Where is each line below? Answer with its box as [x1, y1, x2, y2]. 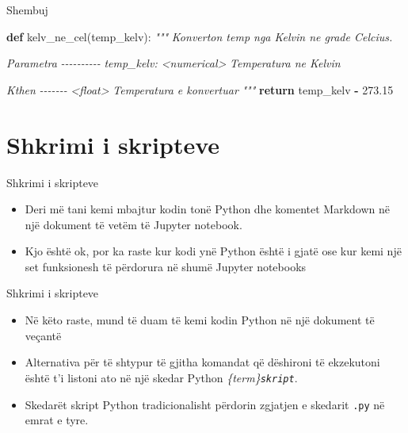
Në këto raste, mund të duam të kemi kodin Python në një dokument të [25, 312, 375, 328]
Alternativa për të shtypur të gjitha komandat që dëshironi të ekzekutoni [25, 354, 380, 370]
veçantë [25, 327, 62, 343]
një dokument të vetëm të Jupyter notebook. [25, 216, 242, 232]
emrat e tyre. [25, 412, 89, 428]
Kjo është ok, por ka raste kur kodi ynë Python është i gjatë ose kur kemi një [25, 243, 402, 259]
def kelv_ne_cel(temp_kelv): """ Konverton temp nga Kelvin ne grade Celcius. [6, 28, 393, 44]
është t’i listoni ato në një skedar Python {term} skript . [25, 369, 298, 385]
